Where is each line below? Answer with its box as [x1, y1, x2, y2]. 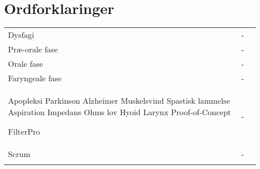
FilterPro [8, 126, 40, 138]
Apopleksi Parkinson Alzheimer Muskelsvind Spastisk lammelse [8, 95, 230, 107]
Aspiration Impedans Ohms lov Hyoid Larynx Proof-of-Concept [8, 106, 231, 118]
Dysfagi [8, 29, 34, 41]
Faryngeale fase [8, 72, 62, 84]
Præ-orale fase [8, 43, 58, 55]
